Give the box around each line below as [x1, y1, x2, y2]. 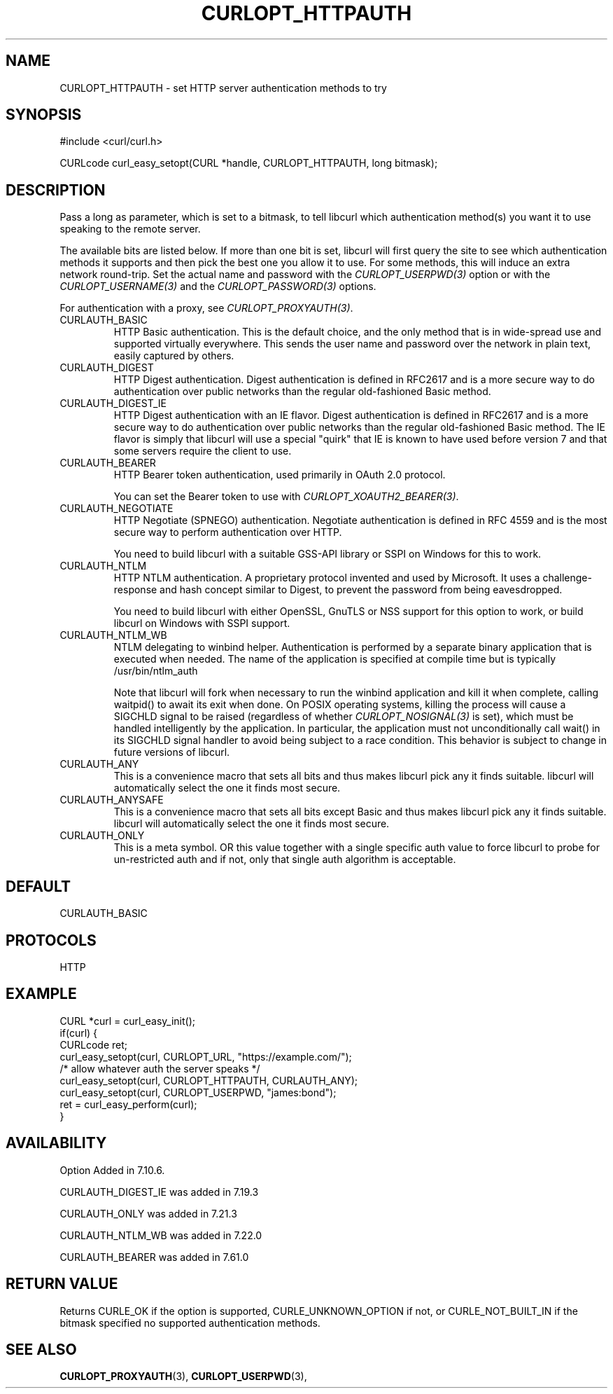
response [113, 584, 157, 596]
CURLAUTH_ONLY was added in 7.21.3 [59, 1207, 237, 1220]
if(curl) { [59, 1026, 98, 1039]
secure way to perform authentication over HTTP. [113, 526, 342, 539]
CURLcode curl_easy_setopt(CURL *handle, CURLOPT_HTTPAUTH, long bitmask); [59, 157, 438, 170]
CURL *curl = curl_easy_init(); [59, 1014, 195, 1027]
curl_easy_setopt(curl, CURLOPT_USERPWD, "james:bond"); [59, 1086, 337, 1098]
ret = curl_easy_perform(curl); [59, 1098, 197, 1110]
